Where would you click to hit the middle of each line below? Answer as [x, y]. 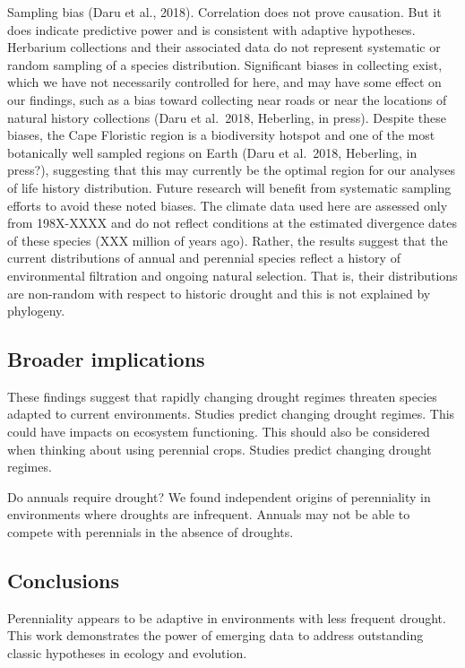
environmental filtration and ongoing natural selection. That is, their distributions [232, 275]
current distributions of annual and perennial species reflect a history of [204, 258]
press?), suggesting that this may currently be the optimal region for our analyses [232, 170]
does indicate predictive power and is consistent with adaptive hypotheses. [211, 29]
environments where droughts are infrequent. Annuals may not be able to [209, 514]
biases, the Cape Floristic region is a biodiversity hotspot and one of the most [221, 135]
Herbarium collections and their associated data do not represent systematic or [224, 47]
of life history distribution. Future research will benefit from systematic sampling [229, 187]
